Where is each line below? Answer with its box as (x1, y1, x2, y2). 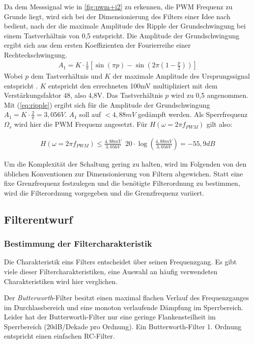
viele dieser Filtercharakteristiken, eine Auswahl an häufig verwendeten (4, 266, 218, 276)
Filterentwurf (4, 211, 73, 227)
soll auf (79, 109, 101, 119)
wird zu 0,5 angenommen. (170, 90, 249, 100)
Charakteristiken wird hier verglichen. (4, 276, 118, 286)
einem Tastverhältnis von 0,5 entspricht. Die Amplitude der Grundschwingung (4, 30, 240, 40)
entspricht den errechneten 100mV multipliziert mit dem (48, 80, 218, 90)
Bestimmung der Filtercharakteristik (4, 237, 152, 250)
